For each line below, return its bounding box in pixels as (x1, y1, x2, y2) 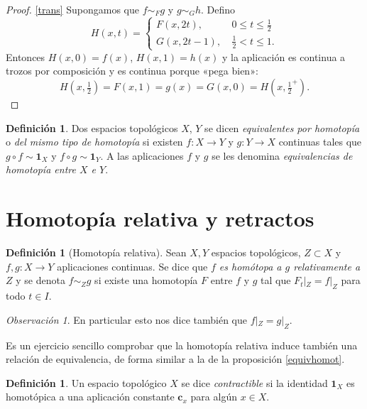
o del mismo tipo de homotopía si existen (6, 134, 183, 149)
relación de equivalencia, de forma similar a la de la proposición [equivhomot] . (6, 351, 345, 366)
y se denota (16, 273, 65, 288)
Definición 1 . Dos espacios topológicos (6, 120, 178, 135)
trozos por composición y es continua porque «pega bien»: (6, 63, 258, 78)
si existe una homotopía (94, 273, 198, 288)
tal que (261, 273, 291, 288)
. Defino (200, 2, 236, 16)
